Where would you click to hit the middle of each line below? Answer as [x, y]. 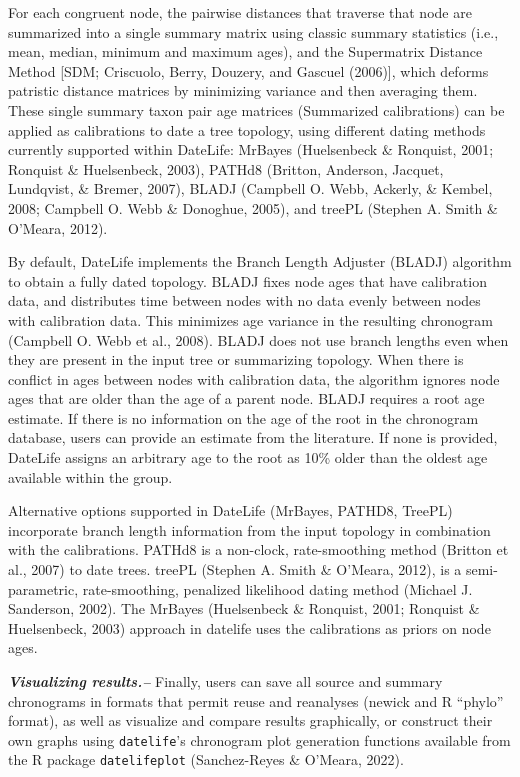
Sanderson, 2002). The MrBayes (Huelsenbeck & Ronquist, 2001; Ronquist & [244, 608]
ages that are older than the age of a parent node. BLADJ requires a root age [246, 398]
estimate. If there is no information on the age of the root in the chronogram [243, 417]
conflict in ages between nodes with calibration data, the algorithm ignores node [254, 378]
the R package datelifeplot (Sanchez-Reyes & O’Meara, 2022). [206, 759]
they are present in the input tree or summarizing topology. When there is [236, 359]
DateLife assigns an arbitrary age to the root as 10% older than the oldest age [248, 457]
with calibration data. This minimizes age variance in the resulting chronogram [250, 319]
